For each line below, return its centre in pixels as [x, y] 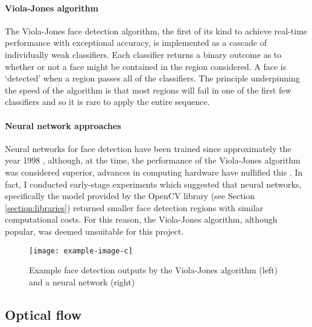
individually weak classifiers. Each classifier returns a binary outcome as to [143, 54]
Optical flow [43, 314]
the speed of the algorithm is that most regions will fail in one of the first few [148, 90]
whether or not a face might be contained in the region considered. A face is [146, 66]
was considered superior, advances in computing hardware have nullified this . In [154, 172]
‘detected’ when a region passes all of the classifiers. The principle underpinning [152, 78]
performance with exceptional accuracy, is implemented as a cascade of [136, 43]
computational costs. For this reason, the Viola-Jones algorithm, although [141, 219]
